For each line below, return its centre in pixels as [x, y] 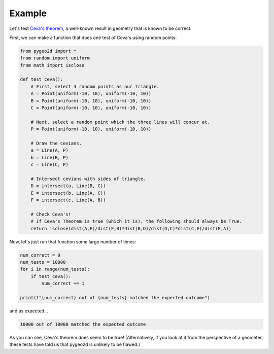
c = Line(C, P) [49, 165]
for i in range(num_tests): [55, 269]
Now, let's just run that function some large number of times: [73, 241]
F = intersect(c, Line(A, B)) [68, 200]
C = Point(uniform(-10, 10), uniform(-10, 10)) [91, 108]
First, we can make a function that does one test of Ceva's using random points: [93, 38]
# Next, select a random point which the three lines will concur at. [121, 122]
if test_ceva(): [51, 276]
